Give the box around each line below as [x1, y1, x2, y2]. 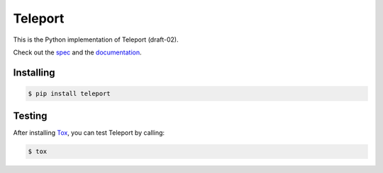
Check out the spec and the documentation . [13, 48, 142, 56]
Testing [13, 110, 48, 122]
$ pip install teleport [28, 89, 111, 97]
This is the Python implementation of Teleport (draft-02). [13, 35, 179, 44]
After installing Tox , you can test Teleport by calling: [13, 129, 165, 137]
